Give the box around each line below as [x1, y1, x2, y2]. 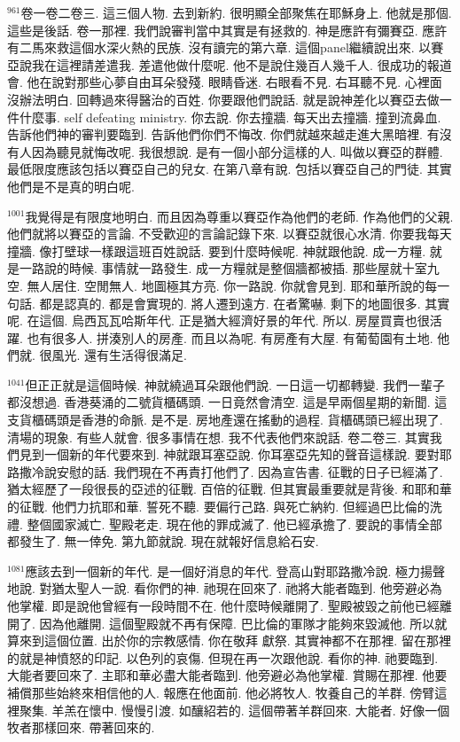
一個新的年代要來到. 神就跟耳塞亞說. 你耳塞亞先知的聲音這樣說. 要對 [43, 445, 440, 464]
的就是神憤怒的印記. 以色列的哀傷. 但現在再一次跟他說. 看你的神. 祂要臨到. [7, 648, 439, 667]
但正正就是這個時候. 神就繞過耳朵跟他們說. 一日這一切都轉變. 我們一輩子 [25, 375, 446, 394]
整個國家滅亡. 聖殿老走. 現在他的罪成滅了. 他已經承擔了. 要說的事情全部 [27, 514, 442, 533]
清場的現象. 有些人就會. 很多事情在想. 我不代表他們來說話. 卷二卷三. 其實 [7, 427, 430, 446]
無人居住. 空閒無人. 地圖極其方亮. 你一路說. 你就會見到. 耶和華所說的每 [27, 276, 438, 294]
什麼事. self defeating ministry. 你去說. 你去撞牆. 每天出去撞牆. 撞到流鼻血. [19, 107, 441, 126]
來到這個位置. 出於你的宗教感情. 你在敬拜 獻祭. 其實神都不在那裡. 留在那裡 [19, 631, 451, 650]
